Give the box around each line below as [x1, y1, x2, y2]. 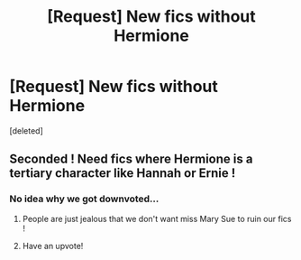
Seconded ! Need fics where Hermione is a [9, 152, 253, 167]
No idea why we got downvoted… [9, 192, 160, 205]
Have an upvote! [22, 240, 84, 251]
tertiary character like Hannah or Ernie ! [9, 165, 236, 181]
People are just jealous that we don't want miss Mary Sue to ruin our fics [22, 213, 292, 224]
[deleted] [9, 125, 43, 136]
